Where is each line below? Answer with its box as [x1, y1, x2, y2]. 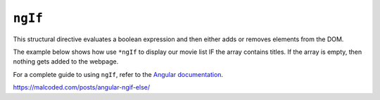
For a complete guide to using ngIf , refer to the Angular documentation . [13, 70, 224, 78]
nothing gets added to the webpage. [13, 57, 119, 66]
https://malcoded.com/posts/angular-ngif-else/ [13, 83, 151, 92]
